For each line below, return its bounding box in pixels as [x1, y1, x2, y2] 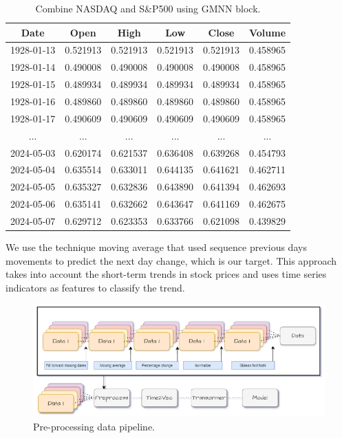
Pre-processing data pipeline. [33, 419, 156, 433]
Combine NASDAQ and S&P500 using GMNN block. [35, 1, 261, 15]
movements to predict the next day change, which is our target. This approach [6, 253, 337, 267]
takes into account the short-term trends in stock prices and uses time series [6, 267, 327, 281]
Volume [248, 25, 286, 39]
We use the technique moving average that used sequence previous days [6, 239, 307, 254]
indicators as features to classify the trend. [6, 280, 185, 294]
